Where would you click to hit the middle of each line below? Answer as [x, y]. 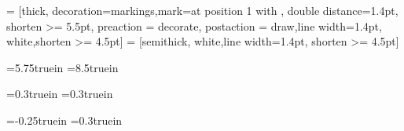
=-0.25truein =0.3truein [64, 120]
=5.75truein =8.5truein [62, 67]
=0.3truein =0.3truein [60, 94]
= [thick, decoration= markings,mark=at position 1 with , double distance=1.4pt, [202, 10]
